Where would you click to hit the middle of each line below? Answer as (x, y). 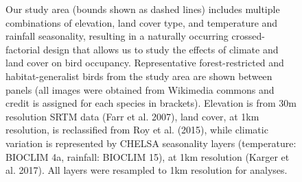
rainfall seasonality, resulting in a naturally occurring (117, 36)
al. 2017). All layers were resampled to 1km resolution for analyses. (147, 170)
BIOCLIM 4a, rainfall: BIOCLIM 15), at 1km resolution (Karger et (148, 156)
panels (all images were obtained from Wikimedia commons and (140, 89)
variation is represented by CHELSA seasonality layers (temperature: (151, 143)
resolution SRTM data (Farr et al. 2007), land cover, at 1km (132, 116)
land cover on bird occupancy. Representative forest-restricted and (145, 63)
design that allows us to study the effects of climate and (161, 49)
